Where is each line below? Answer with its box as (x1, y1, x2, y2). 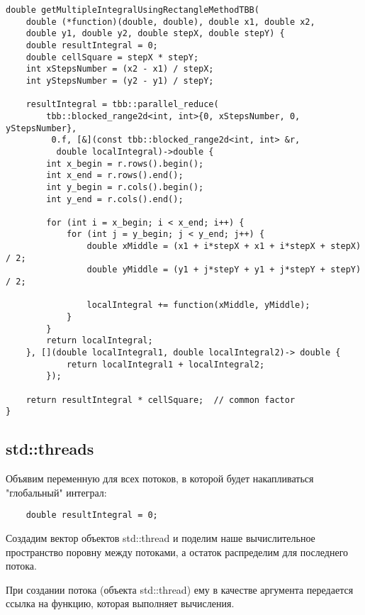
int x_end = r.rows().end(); (46, 170, 184, 181)
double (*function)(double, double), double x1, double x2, (26, 16, 315, 27)
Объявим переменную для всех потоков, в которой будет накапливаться (6, 471, 314, 486)
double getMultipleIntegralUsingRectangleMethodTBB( (6, 5, 259, 15)
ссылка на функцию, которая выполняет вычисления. (6, 596, 235, 611)
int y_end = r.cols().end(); (46, 194, 184, 204)
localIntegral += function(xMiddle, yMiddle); (86, 300, 310, 311)
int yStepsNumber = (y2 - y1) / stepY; (26, 75, 214, 86)
